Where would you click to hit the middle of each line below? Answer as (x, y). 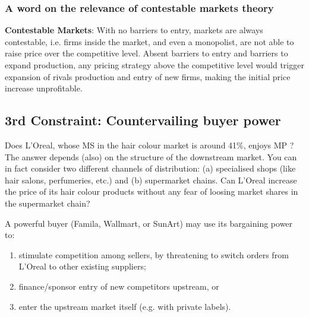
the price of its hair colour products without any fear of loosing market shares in (152, 191)
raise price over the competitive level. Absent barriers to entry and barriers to (146, 53)
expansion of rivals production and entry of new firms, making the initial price (148, 76)
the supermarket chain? (48, 203)
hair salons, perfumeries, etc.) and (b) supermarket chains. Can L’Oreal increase (151, 180)
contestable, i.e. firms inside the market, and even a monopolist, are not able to (149, 41)
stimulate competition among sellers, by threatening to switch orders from (154, 254)
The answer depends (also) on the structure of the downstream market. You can (151, 156)
